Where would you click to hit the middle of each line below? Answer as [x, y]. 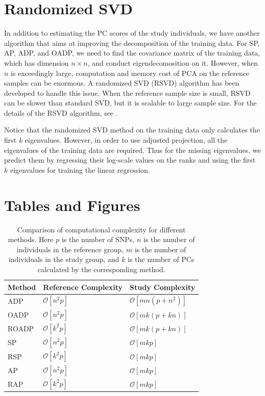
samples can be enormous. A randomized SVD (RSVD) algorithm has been [122, 83]
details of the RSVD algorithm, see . [61, 112]
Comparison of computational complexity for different [101, 229]
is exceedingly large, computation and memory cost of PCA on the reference [130, 73]
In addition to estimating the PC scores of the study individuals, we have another [132, 33]
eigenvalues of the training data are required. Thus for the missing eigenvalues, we [132, 150]
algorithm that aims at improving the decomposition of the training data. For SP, [132, 43]
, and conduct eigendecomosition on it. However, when [173, 62]
